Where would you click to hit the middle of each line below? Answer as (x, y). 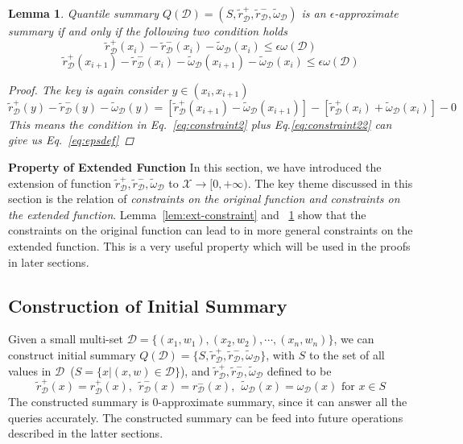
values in (30, 370)
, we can (354, 339)
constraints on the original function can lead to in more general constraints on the (211, 230)
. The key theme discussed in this (330, 183)
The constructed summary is (79, 402)
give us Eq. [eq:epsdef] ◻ (71, 140)
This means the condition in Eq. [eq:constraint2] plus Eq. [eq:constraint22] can (200, 124)
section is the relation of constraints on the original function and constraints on (204, 199)
